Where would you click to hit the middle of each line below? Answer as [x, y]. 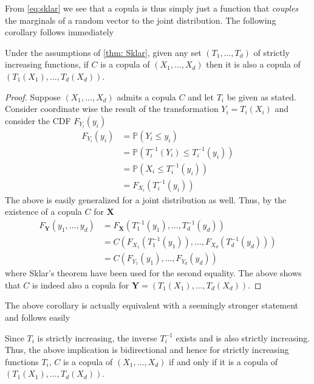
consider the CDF [38, 120]
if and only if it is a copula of [224, 361]
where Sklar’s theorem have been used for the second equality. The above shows [153, 273]
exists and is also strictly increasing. [243, 337]
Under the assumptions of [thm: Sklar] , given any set [103, 52]
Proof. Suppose [33, 96]
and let [201, 96]
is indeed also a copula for [81, 285]
